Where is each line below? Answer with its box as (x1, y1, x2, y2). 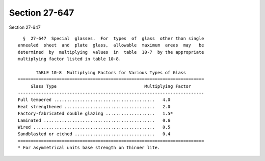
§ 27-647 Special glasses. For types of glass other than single (23, 36, 204, 41)
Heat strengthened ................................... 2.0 (18, 104, 171, 109)
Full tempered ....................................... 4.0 (18, 97, 171, 102)
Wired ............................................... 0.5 (18, 124, 171, 130)
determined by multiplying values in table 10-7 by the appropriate (18, 49, 204, 55)
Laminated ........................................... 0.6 (18, 118, 171, 123)
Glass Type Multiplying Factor (30, 83, 191, 89)
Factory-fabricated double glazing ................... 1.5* (18, 111, 173, 117)
